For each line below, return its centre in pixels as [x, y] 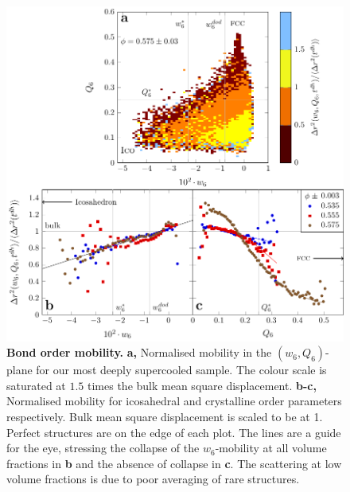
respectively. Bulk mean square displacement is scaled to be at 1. [165, 416]
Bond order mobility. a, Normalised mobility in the [139, 352]
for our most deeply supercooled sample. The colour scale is [181, 370]
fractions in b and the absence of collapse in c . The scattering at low [174, 463]
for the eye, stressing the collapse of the [103, 448]
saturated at [36, 385]
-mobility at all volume [271, 448]
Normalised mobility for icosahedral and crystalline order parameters [174, 401]
